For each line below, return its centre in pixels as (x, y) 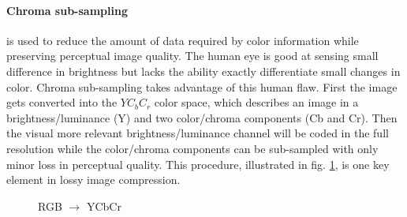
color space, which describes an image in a (256, 102)
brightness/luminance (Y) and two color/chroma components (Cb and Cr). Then (202, 117)
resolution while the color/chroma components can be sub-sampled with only (192, 148)
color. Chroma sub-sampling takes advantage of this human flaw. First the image (202, 86)
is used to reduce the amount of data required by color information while (183, 40)
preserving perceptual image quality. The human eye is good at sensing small (192, 56)
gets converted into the (62, 102)
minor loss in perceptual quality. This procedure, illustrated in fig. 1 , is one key (198, 164)
